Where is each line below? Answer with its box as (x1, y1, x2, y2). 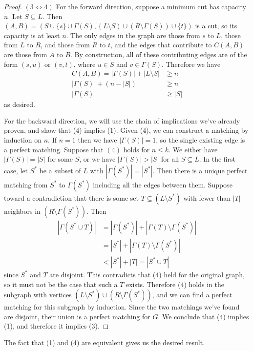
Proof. (4, 1, 22, 11)
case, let (4, 165, 28, 175)
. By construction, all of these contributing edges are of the (70, 49, 247, 59)
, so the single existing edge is (156, 135, 245, 145)
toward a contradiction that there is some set (4, 192, 139, 203)
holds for (123, 144, 150, 154)
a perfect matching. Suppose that (4, 144, 104, 154)
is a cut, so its (195, 21, 237, 31)
